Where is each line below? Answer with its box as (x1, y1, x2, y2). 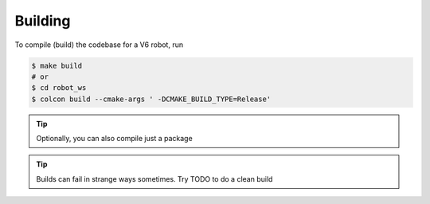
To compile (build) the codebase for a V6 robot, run (14, 40, 183, 49)
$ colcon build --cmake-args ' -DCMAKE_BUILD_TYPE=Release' (31, 94, 272, 104)
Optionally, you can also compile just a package (36, 134, 193, 143)
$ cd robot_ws (31, 84, 87, 92)
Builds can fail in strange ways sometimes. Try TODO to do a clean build (36, 174, 273, 183)
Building (14, 12, 71, 29)
